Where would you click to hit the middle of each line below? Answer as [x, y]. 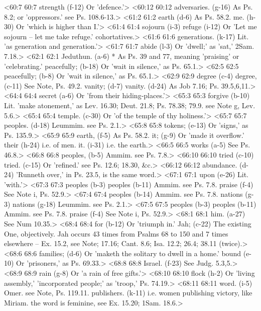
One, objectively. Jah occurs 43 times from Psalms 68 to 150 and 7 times [116, 233]
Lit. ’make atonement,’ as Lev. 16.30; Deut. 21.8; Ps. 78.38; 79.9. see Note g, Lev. [130, 105]
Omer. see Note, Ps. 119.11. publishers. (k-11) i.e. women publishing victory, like [128, 293]
